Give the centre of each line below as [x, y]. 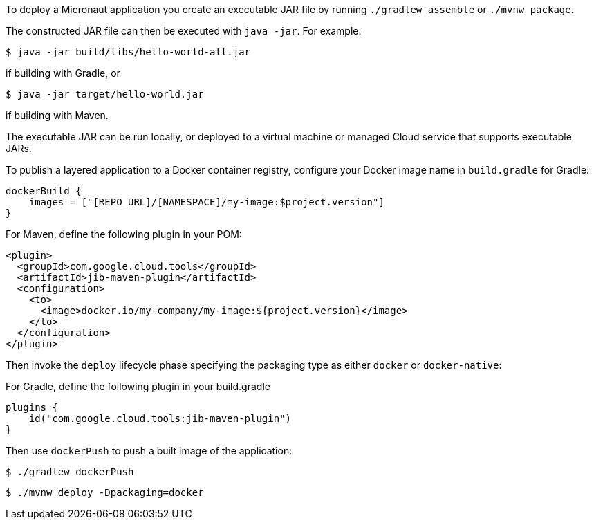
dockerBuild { [44, 191]
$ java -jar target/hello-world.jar [105, 94]
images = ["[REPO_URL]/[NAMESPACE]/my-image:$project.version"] [206, 202]
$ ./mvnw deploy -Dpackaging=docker [105, 492]
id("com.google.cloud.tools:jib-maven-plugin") [160, 418]
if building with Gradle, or [63, 73]
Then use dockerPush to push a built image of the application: [149, 451]
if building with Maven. [57, 115]
